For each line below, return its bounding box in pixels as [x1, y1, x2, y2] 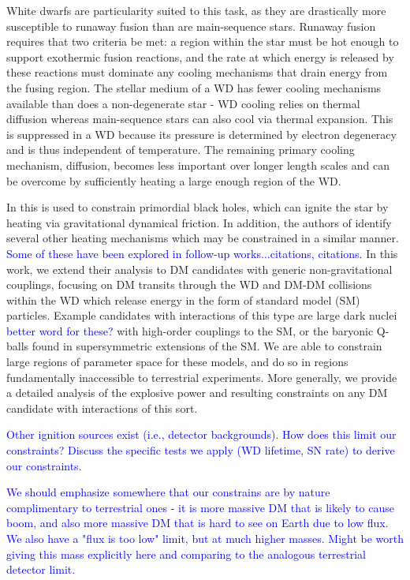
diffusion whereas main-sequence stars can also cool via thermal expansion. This [6, 110, 393, 127]
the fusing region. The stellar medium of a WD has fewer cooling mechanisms [6, 79, 382, 95]
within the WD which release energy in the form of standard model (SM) [6, 291, 360, 308]
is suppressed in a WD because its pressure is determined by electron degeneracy [6, 125, 397, 142]
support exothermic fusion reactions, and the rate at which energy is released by [6, 48, 394, 65]
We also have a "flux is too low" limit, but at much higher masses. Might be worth [6, 530, 404, 546]
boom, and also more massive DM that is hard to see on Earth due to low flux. [6, 515, 389, 531]
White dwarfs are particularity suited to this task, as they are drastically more [6, 2, 386, 18]
